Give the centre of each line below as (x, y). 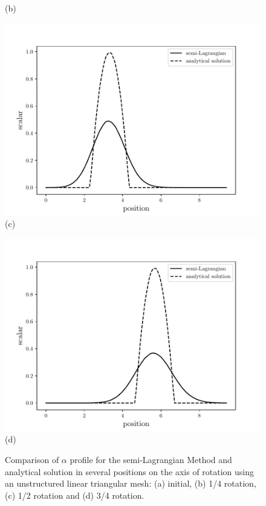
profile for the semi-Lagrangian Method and (151, 459)
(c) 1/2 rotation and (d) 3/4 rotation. (75, 495)
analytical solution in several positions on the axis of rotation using (130, 471)
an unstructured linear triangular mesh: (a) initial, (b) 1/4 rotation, (131, 483)
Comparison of (32, 459)
